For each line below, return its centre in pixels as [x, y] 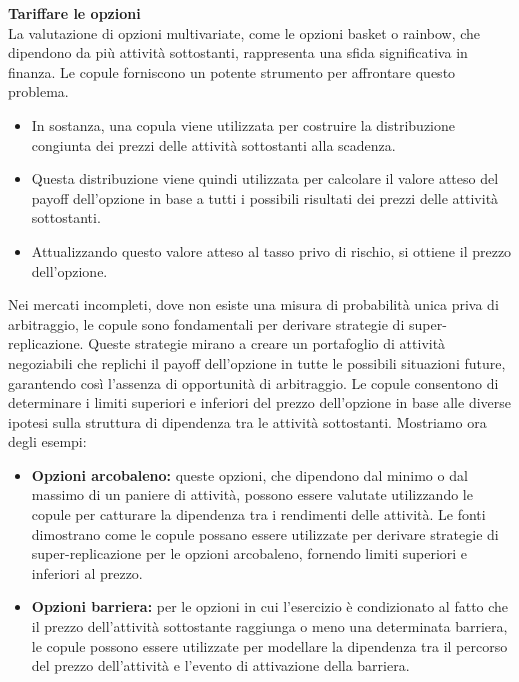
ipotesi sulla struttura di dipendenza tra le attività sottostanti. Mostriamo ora [247, 421]
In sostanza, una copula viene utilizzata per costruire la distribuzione [243, 124]
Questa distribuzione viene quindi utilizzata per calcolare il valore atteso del [265, 178]
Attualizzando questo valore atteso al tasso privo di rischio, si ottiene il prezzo [271, 250]
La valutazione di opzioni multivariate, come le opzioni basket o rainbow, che [244, 32]
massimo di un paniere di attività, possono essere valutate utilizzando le [252, 494]
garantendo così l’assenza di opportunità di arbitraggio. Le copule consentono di [253, 382]
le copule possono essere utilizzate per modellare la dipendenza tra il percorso [269, 645]
